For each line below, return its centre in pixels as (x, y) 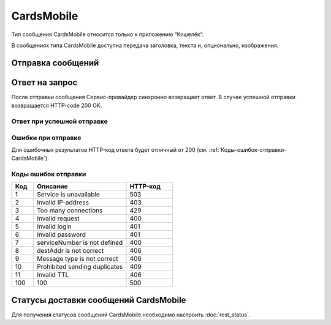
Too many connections (70, 211)
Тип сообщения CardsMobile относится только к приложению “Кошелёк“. (108, 34)
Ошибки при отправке (46, 138)
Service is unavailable (69, 195)
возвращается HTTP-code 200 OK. (57, 106)
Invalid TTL (53, 275)
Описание (52, 187)
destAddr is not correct (70, 251)
